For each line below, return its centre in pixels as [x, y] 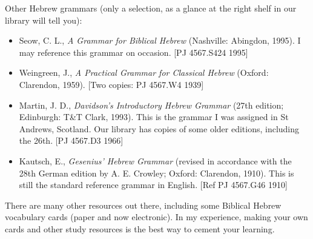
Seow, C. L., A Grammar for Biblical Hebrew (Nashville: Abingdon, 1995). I [160, 40]
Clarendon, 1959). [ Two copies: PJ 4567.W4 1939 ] [111, 84]
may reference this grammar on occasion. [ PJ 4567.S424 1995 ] [133, 52]
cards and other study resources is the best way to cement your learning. [140, 228]
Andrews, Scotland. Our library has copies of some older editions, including [159, 128]
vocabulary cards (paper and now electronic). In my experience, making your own [156, 217]
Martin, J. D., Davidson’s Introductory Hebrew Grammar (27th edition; [151, 105]
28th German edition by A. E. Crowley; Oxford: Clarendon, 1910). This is [156, 173]
